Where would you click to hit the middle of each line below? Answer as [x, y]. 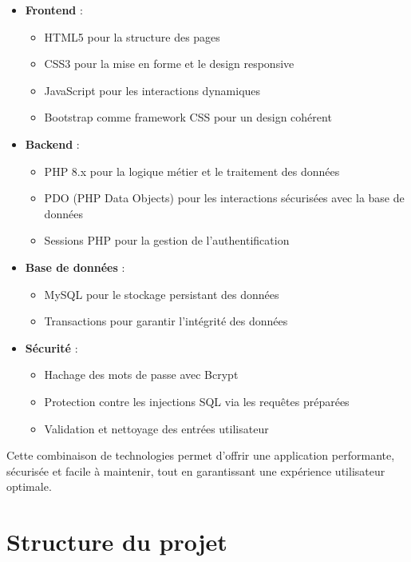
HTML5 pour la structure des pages [132, 36]
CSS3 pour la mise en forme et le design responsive [169, 64]
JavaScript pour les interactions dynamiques [152, 90]
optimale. [29, 486]
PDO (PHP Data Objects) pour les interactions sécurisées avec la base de [224, 198]
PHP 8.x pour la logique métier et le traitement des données [192, 171]
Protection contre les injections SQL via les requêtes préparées [197, 401]
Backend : [52, 143]
